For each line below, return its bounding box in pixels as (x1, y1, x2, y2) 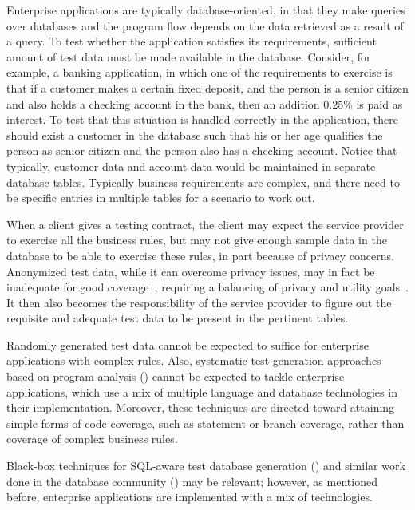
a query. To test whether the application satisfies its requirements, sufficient (6, 33, 377, 49)
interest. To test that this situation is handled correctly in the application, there (6, 111, 398, 128)
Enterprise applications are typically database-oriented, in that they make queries (6, 2, 405, 18)
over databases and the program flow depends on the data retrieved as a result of (6, 17, 404, 34)
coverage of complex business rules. (6, 430, 178, 447)
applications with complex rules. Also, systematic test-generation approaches (6, 352, 381, 369)
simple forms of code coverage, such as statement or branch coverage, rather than (6, 414, 405, 431)
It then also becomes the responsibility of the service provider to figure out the (6, 294, 392, 310)
